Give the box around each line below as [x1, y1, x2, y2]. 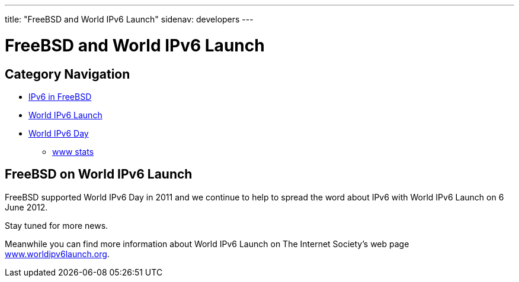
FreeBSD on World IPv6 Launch [5, 167, 193, 182]
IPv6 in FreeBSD [28, 91, 92, 102]
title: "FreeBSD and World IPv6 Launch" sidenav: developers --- [5, 14, 254, 24]
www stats [52, 146, 94, 157]
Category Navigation [5, 66, 130, 82]
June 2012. [5, 202, 48, 212]
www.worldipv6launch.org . [5, 248, 110, 259]
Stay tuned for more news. [5, 220, 108, 231]
